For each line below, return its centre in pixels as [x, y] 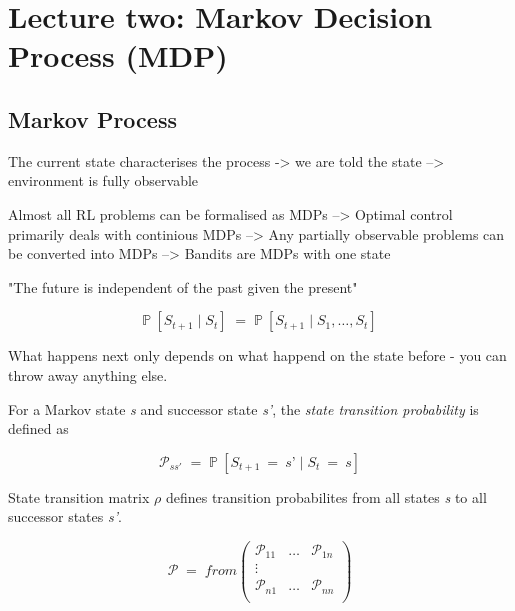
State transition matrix [79, 496]
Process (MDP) [118, 55]
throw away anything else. [88, 374]
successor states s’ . [65, 516]
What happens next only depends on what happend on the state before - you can [257, 355]
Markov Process [92, 118]
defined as [38, 428]
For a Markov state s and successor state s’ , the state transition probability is [243, 408]
